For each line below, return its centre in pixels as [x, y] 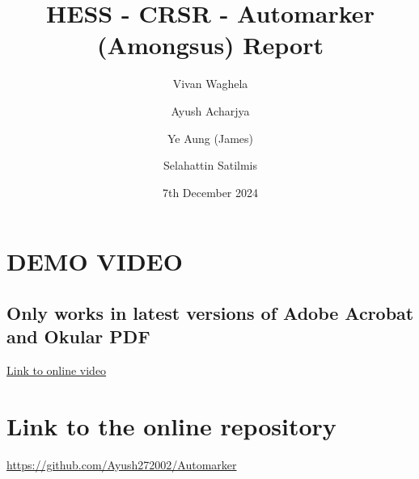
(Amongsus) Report [210, 45]
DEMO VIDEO [95, 261]
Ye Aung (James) [210, 138]
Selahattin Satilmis [210, 165]
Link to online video [57, 370]
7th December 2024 [210, 192]
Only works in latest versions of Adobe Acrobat [210, 312]
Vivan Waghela [210, 84]
